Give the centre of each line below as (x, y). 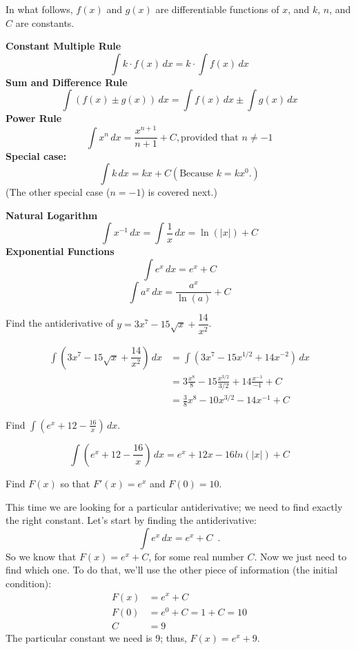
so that (75, 483)
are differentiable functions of (217, 9)
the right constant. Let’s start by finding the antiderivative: (131, 520)
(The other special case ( (58, 192)
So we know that (41, 556)
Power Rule (34, 118)
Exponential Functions (60, 251)
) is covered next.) (179, 192)
